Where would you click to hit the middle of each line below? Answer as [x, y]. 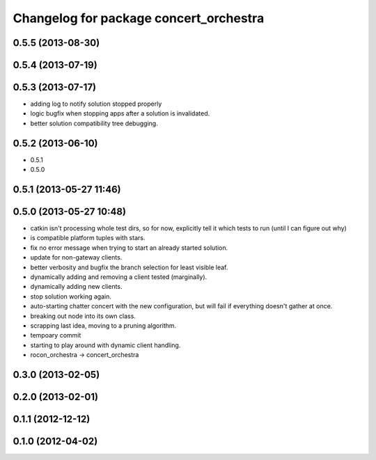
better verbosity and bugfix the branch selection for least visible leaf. [129, 267]
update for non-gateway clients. [76, 257]
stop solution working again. [71, 296]
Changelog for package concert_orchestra [139, 18]
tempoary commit [56, 335]
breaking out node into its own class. [83, 316]
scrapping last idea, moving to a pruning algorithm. [103, 326]
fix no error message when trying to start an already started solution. [129, 248]
